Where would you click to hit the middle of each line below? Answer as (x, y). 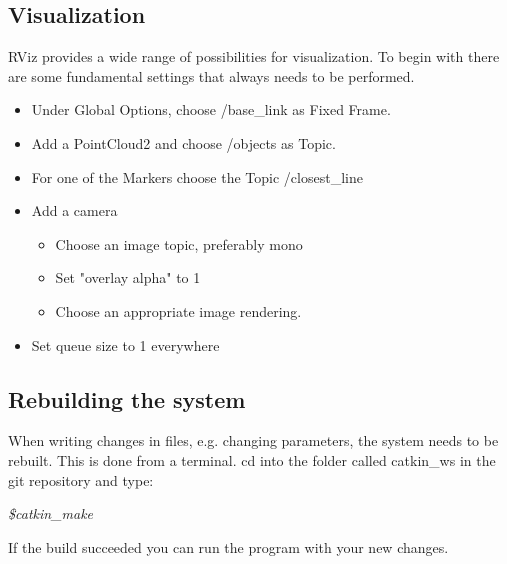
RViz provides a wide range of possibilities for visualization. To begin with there (254, 56)
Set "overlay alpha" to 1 (128, 277)
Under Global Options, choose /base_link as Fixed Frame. (211, 109)
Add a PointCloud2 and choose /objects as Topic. (183, 142)
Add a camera (74, 210)
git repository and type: (81, 479)
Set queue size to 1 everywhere (125, 344)
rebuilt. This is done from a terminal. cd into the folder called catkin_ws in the (252, 459)
